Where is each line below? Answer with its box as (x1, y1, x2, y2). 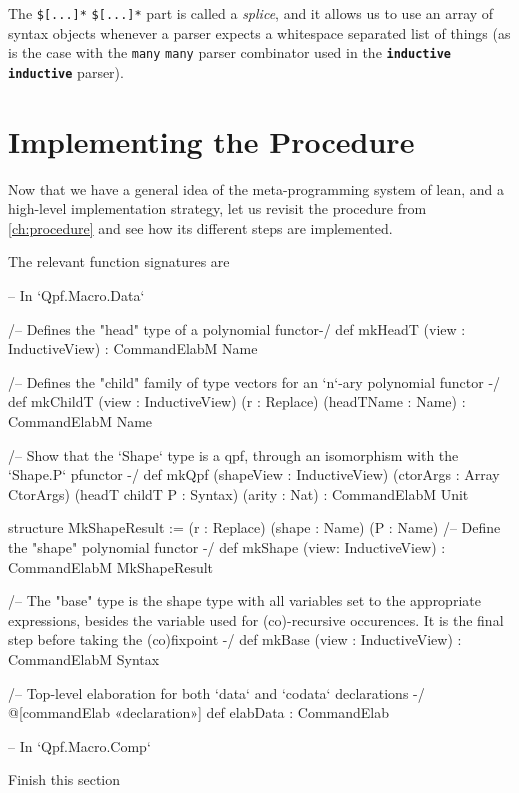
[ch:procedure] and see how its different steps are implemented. (8, 217, 393, 238)
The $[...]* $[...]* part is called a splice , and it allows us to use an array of (8, 3, 494, 23)
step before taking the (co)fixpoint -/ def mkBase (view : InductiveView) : (8, 629, 462, 650)
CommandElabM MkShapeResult (8, 556, 214, 577)
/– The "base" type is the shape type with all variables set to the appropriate (8, 590, 481, 611)
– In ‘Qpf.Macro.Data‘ (8, 285, 145, 306)
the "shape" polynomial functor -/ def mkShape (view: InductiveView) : (8, 537, 446, 557)
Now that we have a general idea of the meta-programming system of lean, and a (8, 178, 505, 199)
